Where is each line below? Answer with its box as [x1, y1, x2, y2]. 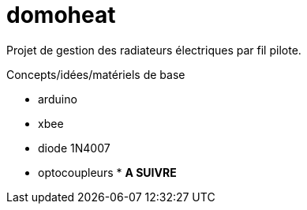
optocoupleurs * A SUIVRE [38, 165, 177, 179]
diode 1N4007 [38, 141, 110, 155]
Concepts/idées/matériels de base [6, 67, 185, 81]
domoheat [6, 2, 116, 28]
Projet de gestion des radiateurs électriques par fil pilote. [6, 43, 301, 57]
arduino [38, 92, 77, 106]
